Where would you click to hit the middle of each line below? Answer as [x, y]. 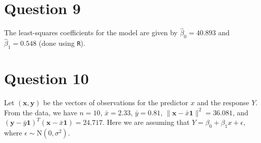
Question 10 [46, 78]
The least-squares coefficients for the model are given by [91, 32]
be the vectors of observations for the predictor [116, 102]
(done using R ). [62, 43]
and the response [223, 102]
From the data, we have [41, 112]
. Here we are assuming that [146, 122]
